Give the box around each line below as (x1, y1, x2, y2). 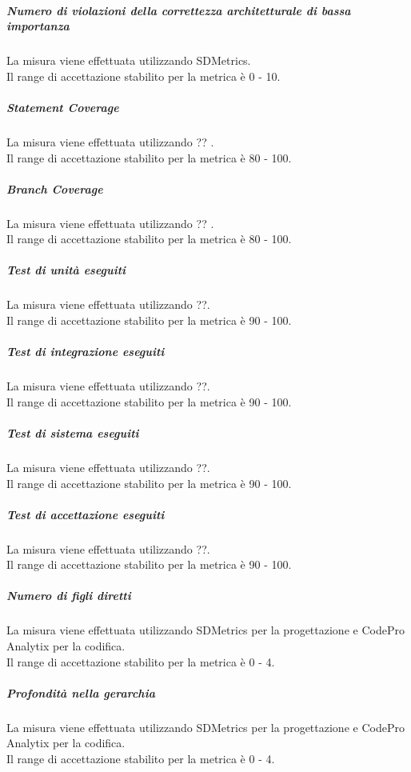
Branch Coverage (6, 180, 103, 197)
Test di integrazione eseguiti (6, 343, 165, 360)
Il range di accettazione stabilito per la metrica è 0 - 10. (6, 67, 281, 84)
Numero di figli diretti (6, 587, 131, 604)
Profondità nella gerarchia (6, 684, 155, 701)
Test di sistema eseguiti (6, 424, 139, 441)
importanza (6, 18, 70, 34)
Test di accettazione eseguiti (6, 506, 165, 522)
